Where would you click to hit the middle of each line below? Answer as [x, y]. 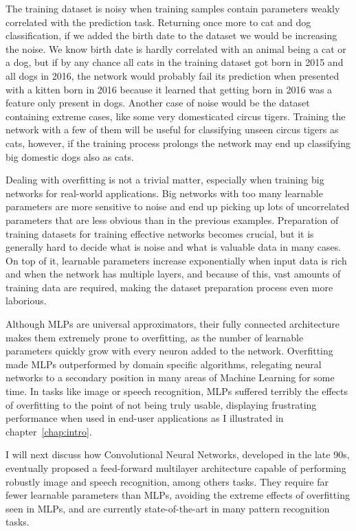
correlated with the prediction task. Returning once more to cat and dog [158, 22]
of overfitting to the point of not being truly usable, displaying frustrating [161, 404]
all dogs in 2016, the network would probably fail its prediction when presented [173, 75]
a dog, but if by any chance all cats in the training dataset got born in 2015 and [175, 62]
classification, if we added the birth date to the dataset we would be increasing [171, 35]
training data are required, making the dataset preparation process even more [169, 287]
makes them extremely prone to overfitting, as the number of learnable [155, 337]
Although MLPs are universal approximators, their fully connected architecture [173, 324]
